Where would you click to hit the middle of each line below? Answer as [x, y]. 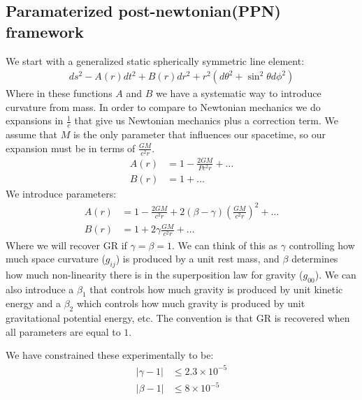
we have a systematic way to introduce [239, 93]
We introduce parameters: [61, 193]
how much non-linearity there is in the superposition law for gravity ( [154, 274]
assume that [32, 134]
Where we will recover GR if [66, 245]
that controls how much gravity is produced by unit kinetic [216, 289]
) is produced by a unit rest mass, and [197, 259]
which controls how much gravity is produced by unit [191, 303]
